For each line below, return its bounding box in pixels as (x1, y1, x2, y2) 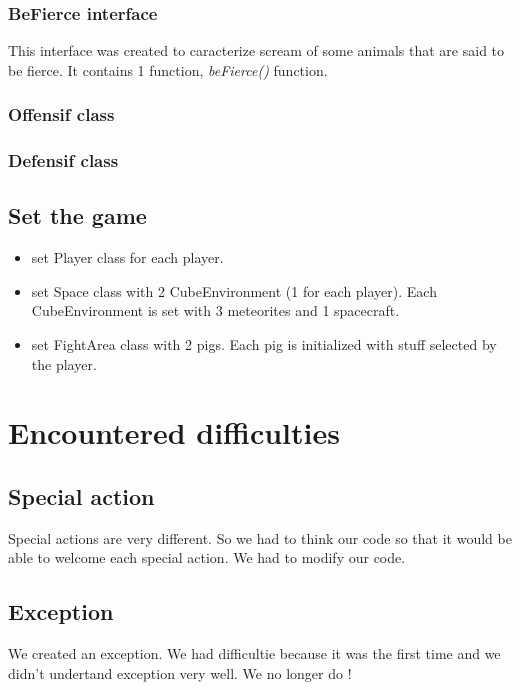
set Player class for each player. (31, 247, 224, 268)
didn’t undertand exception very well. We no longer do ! (8, 662, 352, 683)
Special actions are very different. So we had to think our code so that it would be (8, 527, 512, 548)
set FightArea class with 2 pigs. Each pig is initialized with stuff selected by (31, 334, 497, 355)
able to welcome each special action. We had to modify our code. (8, 547, 406, 568)
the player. (31, 353, 97, 374)
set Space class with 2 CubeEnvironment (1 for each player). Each (31, 280, 437, 301)
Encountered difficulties (8, 412, 340, 453)
